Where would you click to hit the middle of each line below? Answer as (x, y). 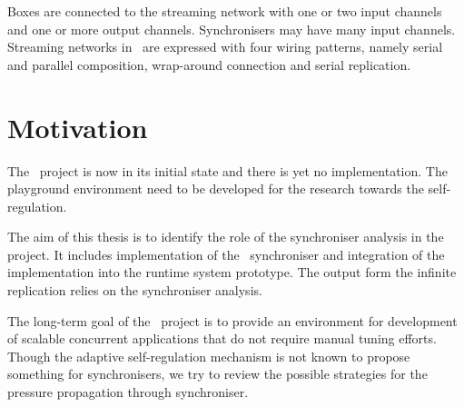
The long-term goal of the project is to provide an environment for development (232, 320)
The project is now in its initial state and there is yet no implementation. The (227, 170)
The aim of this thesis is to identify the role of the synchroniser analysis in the (226, 237)
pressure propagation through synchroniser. (128, 392)
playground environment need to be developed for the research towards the (216, 189)
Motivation (78, 127)
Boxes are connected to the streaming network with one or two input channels (225, 11)
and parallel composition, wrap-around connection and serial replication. (209, 64)
